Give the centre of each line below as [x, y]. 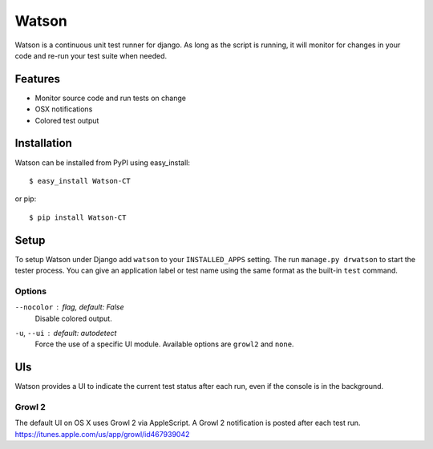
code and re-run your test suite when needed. [91, 55]
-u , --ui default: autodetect [66, 333]
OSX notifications [64, 109]
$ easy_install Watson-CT [80, 181]
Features [37, 79]
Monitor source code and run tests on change [110, 98]
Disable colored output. [73, 318]
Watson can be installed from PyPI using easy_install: [103, 162]
